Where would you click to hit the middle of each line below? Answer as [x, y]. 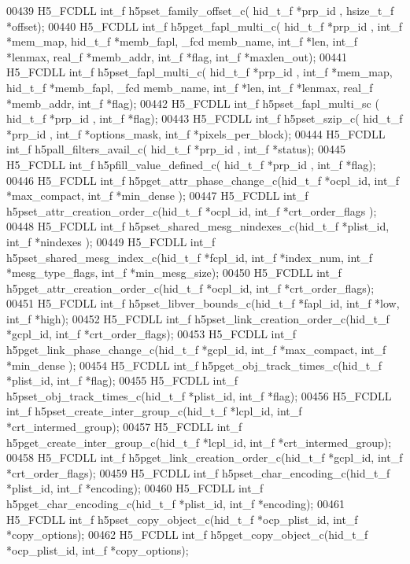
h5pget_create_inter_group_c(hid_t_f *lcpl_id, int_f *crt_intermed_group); [199, 442]
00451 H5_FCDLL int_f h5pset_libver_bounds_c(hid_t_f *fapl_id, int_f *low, [203, 303]
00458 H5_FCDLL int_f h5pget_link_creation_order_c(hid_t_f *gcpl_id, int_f [205, 457]
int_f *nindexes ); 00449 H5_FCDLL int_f [111, 241]
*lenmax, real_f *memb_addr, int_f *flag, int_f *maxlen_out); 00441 [177, 56]
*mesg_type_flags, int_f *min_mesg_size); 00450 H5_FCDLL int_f [174, 273]
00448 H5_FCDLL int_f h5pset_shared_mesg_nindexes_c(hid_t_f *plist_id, [198, 226]
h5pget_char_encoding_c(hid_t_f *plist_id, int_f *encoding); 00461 [175, 503]
